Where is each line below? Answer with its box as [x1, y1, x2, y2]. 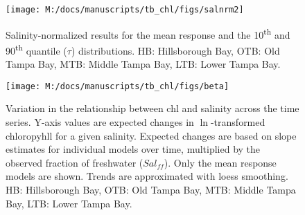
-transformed [210, 115, 265, 129]
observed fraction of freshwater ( [6, 155, 143, 169]
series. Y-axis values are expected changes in [6, 115, 194, 129]
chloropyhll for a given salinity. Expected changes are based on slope [6, 128, 297, 142]
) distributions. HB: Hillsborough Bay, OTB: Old [71, 43, 280, 57]
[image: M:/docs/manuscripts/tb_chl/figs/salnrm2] [6, 5, 244, 15]
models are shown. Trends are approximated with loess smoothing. [6, 169, 288, 183]
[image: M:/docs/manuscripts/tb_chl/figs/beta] [6, 81, 229, 91]
